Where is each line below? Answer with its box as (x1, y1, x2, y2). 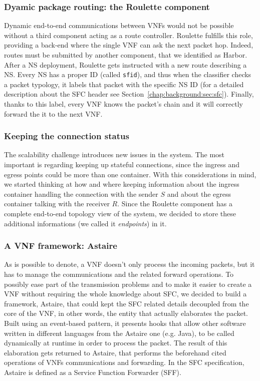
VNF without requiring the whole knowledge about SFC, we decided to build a (4, 288, 247, 299)
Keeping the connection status (4, 130, 129, 142)
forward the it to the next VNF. (4, 108, 103, 119)
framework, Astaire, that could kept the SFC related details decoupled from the (4, 298, 249, 308)
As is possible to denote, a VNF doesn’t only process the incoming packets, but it (4, 259, 255, 269)
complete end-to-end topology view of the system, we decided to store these (4, 208, 236, 218)
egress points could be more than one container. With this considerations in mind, (4, 169, 256, 179)
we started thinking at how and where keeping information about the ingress (4, 179, 239, 189)
